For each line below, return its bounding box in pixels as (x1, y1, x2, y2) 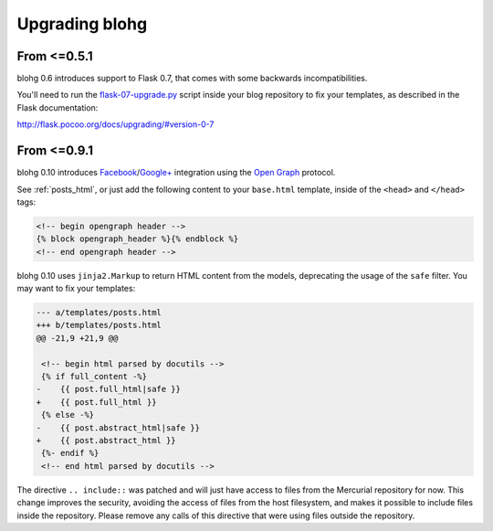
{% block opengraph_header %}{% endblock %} (36, 234, 239, 244)
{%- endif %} (41, 448, 100, 459)
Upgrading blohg (16, 14, 148, 34)
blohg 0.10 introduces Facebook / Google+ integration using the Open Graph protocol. (16, 167, 336, 178)
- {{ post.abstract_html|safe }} (36, 422, 201, 433)
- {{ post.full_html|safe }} (36, 384, 182, 395)
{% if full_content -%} (41, 371, 148, 381)
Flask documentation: (16, 101, 99, 113)
